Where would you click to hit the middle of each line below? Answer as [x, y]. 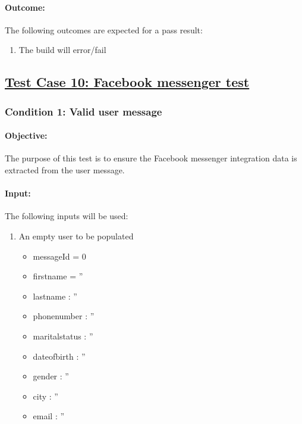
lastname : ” [55, 296]
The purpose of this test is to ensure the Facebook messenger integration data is [151, 158]
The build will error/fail [62, 50]
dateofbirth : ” [59, 356]
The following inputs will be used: [67, 216]
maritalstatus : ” [63, 336]
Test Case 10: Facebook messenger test [127, 82]
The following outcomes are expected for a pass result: [104, 29]
